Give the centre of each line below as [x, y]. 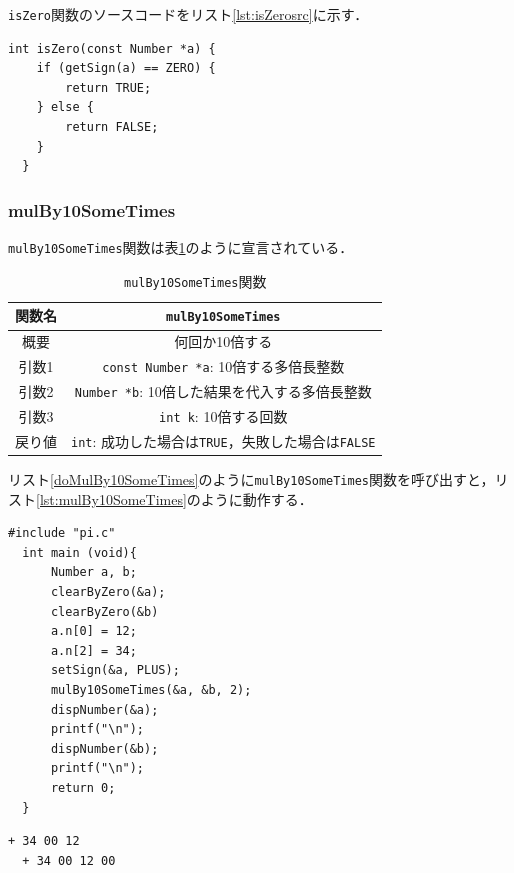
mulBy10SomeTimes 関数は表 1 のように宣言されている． [181, 247]
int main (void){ [79, 552]
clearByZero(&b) [104, 611]
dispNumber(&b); [104, 748]
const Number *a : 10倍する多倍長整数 [223, 366]
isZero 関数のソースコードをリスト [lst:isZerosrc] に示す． [188, 14]
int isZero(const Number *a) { [112, 48]
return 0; [83, 787]
